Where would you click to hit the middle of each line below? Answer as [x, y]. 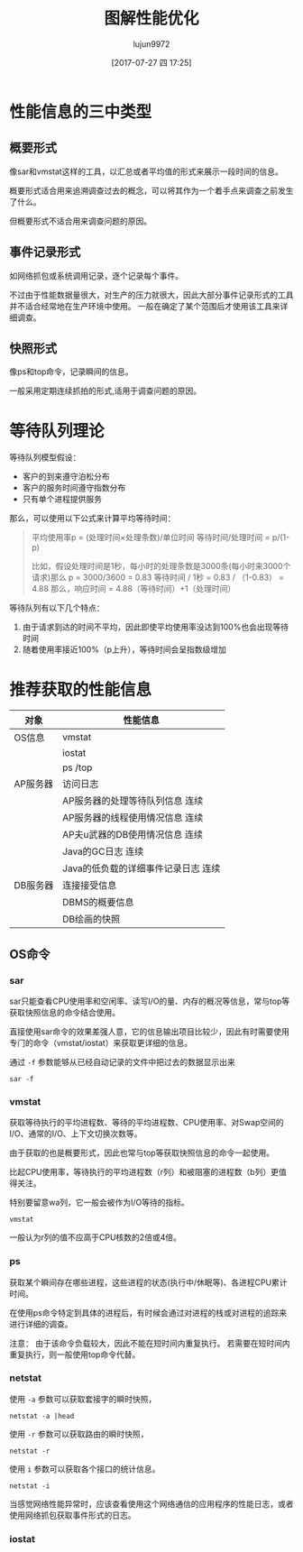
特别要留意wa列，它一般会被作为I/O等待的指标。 [99, 1203]
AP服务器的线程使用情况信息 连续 [133, 818]
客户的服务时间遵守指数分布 [74, 488]
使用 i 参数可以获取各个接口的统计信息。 [85, 1469]
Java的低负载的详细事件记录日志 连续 [142, 868]
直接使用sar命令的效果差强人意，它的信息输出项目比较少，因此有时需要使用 [150, 1031]
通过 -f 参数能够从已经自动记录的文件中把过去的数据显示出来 [123, 1061]
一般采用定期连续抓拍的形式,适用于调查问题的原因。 [106, 391]
